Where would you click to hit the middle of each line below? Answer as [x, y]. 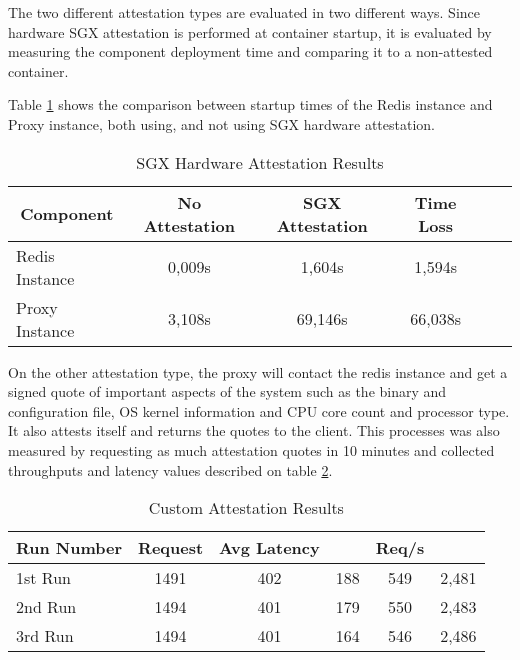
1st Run [43, 578]
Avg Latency [269, 548]
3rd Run [45, 636]
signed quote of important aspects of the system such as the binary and [227, 391]
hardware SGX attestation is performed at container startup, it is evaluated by [250, 31]
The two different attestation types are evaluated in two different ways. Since [244, 12]
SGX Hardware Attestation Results [260, 162]
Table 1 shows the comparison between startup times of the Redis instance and [250, 104]
